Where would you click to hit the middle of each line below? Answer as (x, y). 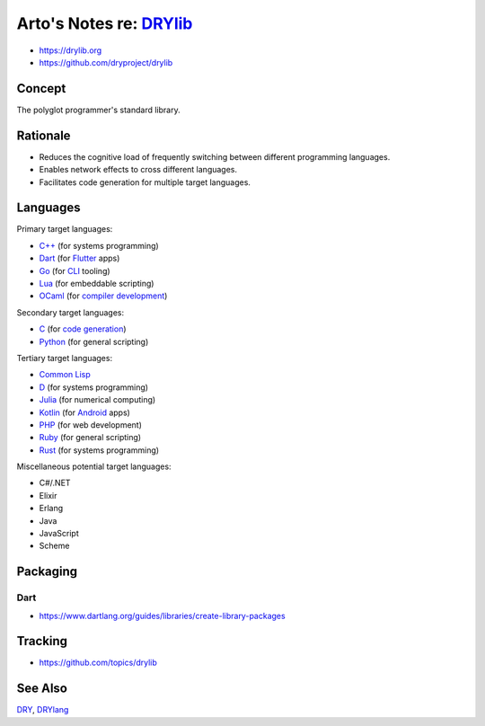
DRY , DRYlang (43, 710)
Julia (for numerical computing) (97, 400)
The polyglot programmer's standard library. (98, 110)
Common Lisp (65, 375)
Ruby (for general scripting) (90, 438)
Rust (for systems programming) (99, 450)
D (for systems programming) (93, 387)
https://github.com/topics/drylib (98, 663)
